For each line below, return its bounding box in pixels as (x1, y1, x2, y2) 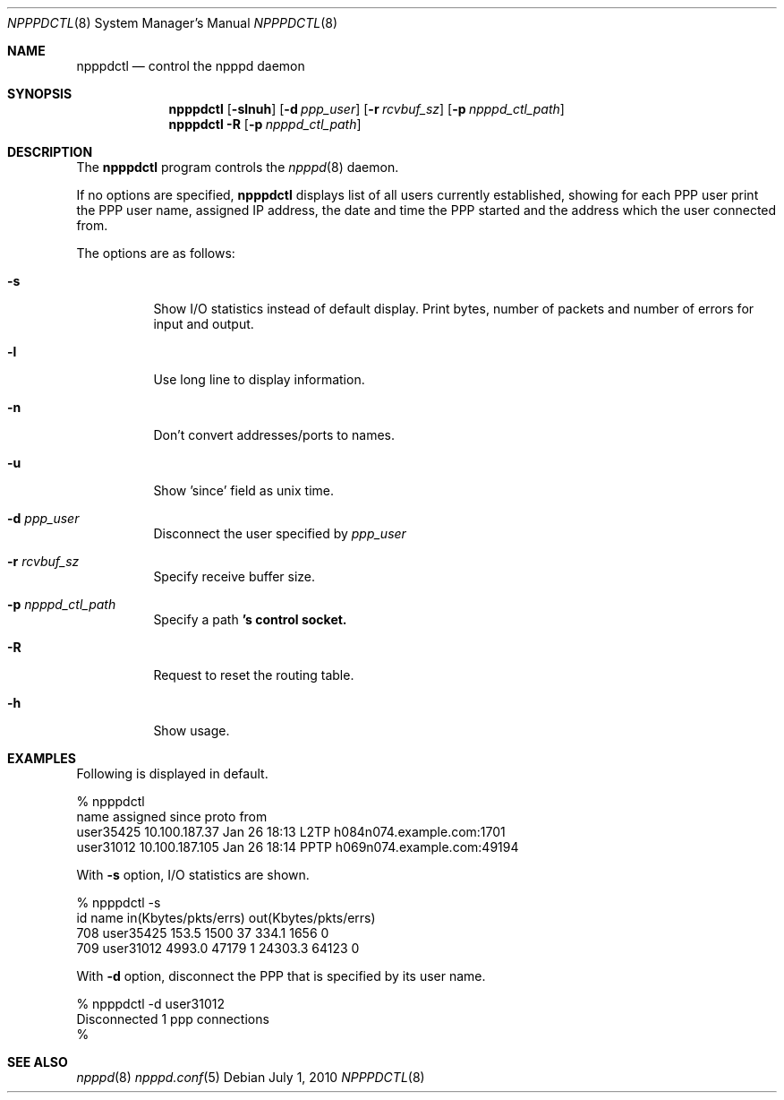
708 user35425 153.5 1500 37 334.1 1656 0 (76, 925, 329, 941)
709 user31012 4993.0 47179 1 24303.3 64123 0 (76, 941, 360, 956)
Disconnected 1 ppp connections (76, 1011, 269, 1027)
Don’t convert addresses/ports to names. (153, 427, 396, 443)
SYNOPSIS (7, 86, 72, 101)
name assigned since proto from (76, 809, 268, 824)
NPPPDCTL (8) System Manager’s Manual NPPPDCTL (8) (7, 15, 338, 30)
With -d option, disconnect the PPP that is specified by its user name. (76, 968, 486, 984)
